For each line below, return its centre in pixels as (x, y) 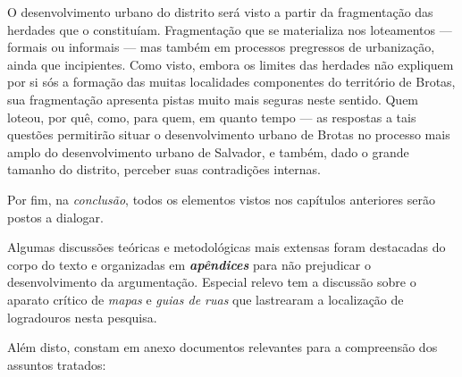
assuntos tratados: (57, 364)
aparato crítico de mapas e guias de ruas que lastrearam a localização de (206, 299)
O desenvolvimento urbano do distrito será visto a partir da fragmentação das (220, 12)
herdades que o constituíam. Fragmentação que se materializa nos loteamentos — (230, 29)
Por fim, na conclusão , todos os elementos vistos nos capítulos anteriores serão (221, 199)
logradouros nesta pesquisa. (82, 317)
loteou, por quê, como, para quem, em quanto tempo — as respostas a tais (212, 117)
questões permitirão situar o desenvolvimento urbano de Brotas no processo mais (229, 134)
